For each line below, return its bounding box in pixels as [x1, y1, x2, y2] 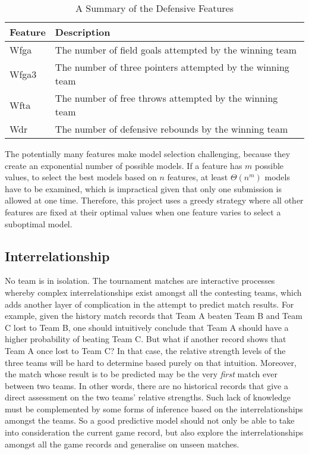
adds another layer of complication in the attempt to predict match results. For [5, 298, 294, 310]
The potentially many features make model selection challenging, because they [5, 148, 291, 159]
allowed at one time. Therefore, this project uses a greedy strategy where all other [5, 194, 304, 206]
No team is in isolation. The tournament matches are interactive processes [5, 274, 275, 287]
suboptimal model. [5, 217, 72, 230]
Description [55, 25, 111, 39]
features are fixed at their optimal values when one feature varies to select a [5, 205, 281, 218]
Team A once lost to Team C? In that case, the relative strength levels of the [5, 344, 286, 356]
